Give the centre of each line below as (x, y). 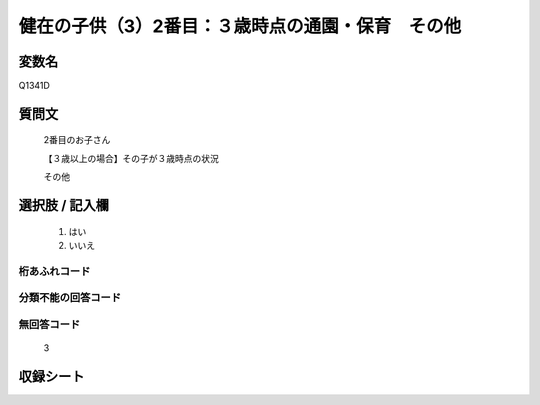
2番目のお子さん (77, 140)
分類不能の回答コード (70, 298)
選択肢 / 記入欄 (64, 205)
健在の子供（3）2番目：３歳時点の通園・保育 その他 (240, 26)
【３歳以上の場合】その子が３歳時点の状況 (131, 158)
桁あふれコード (54, 271)
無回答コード (49, 324)
